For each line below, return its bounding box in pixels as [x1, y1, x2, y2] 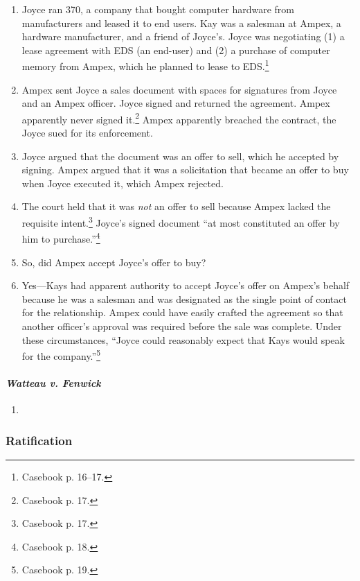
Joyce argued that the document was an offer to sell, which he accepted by [21, 148, 339, 163]
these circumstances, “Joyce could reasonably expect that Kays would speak [21, 332, 345, 347]
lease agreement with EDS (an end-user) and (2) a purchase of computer [21, 42, 330, 57]
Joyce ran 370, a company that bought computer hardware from [21, 2, 294, 16]
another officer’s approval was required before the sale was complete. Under [21, 318, 342, 333]
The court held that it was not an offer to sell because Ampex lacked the [21, 199, 331, 214]
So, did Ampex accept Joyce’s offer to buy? [21, 254, 206, 269]
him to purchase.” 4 [21, 229, 100, 245]
